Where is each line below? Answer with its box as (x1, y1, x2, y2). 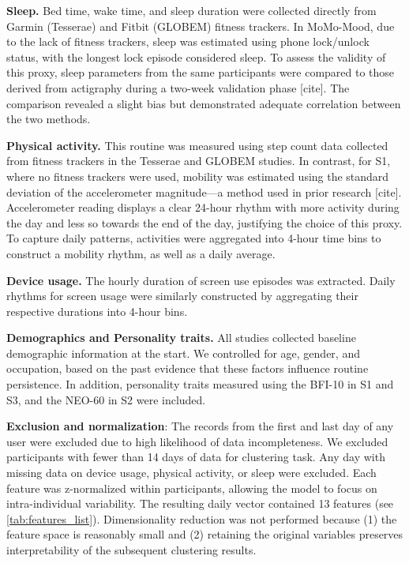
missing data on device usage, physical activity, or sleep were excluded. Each (6, 464, 377, 481)
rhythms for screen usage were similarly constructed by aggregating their (6, 287, 358, 304)
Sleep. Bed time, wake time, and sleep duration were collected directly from (6, 2, 377, 18)
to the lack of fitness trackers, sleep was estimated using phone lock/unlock (6, 33, 370, 50)
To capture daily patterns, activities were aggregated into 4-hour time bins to (6, 230, 381, 246)
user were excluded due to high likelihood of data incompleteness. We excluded (6, 433, 388, 449)
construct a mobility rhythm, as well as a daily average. (6, 245, 276, 261)
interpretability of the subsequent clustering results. (6, 542, 257, 557)
